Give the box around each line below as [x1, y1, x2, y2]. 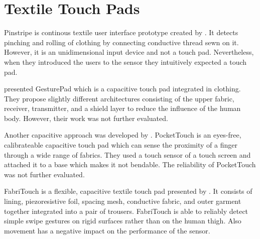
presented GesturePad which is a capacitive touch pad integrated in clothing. [4, 83, 241, 94]
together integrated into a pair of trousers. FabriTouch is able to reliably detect [4, 205, 248, 216]
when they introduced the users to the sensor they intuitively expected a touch [4, 56, 247, 67]
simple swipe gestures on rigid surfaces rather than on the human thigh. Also [4, 215, 241, 226]
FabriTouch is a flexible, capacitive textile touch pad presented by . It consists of [4, 186, 252, 196]
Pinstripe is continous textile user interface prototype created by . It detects [4, 27, 238, 38]
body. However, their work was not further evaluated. [4, 112, 168, 123]
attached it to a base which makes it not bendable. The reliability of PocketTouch [4, 159, 256, 170]
